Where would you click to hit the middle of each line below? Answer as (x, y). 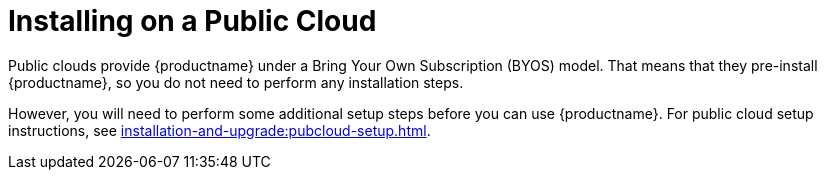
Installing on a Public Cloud (192, 21)
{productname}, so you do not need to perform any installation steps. (236, 82)
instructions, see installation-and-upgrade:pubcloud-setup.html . (219, 130)
